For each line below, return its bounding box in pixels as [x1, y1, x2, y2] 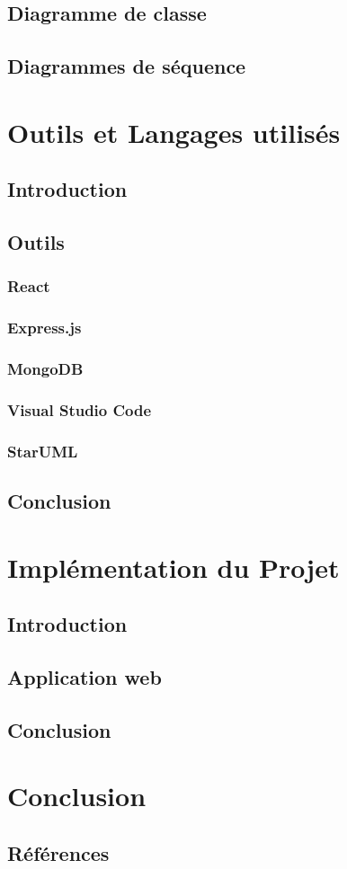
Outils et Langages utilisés [7, 113, 341, 150]
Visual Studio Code [7, 398, 152, 421]
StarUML [7, 439, 78, 462]
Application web [7, 663, 162, 691]
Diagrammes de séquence [7, 52, 246, 80]
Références [7, 838, 110, 866]
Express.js [7, 316, 82, 339]
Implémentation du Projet [7, 548, 340, 585]
